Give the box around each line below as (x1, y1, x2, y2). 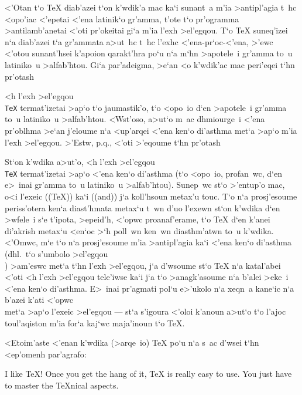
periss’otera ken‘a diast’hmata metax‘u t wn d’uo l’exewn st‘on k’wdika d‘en (5, 201, 280, 214)
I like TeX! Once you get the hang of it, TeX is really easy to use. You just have (5, 367, 292, 380)
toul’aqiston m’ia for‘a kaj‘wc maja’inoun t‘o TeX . (5, 316, 185, 329)
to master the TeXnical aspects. (5, 379, 119, 391)
